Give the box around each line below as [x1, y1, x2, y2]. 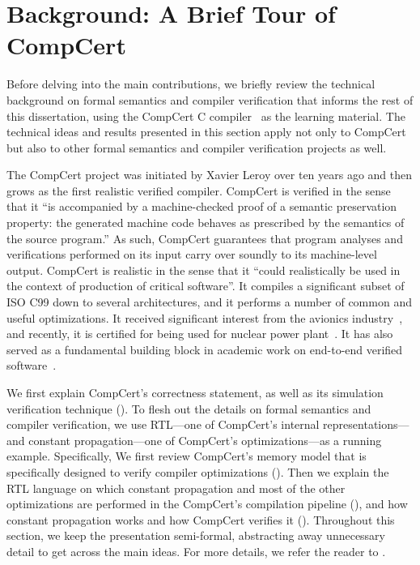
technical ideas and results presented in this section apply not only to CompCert [6, 123, 406, 140]
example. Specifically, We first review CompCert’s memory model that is [6, 447, 367, 464]
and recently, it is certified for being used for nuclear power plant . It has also [6, 325, 393, 342]
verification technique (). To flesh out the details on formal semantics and [6, 400, 371, 417]
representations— [323, 416, 409, 433]
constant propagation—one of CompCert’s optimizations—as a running [28, 431, 382, 448]
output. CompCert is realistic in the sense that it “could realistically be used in [6, 261, 401, 278]
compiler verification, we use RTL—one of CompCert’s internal [6, 416, 320, 433]
